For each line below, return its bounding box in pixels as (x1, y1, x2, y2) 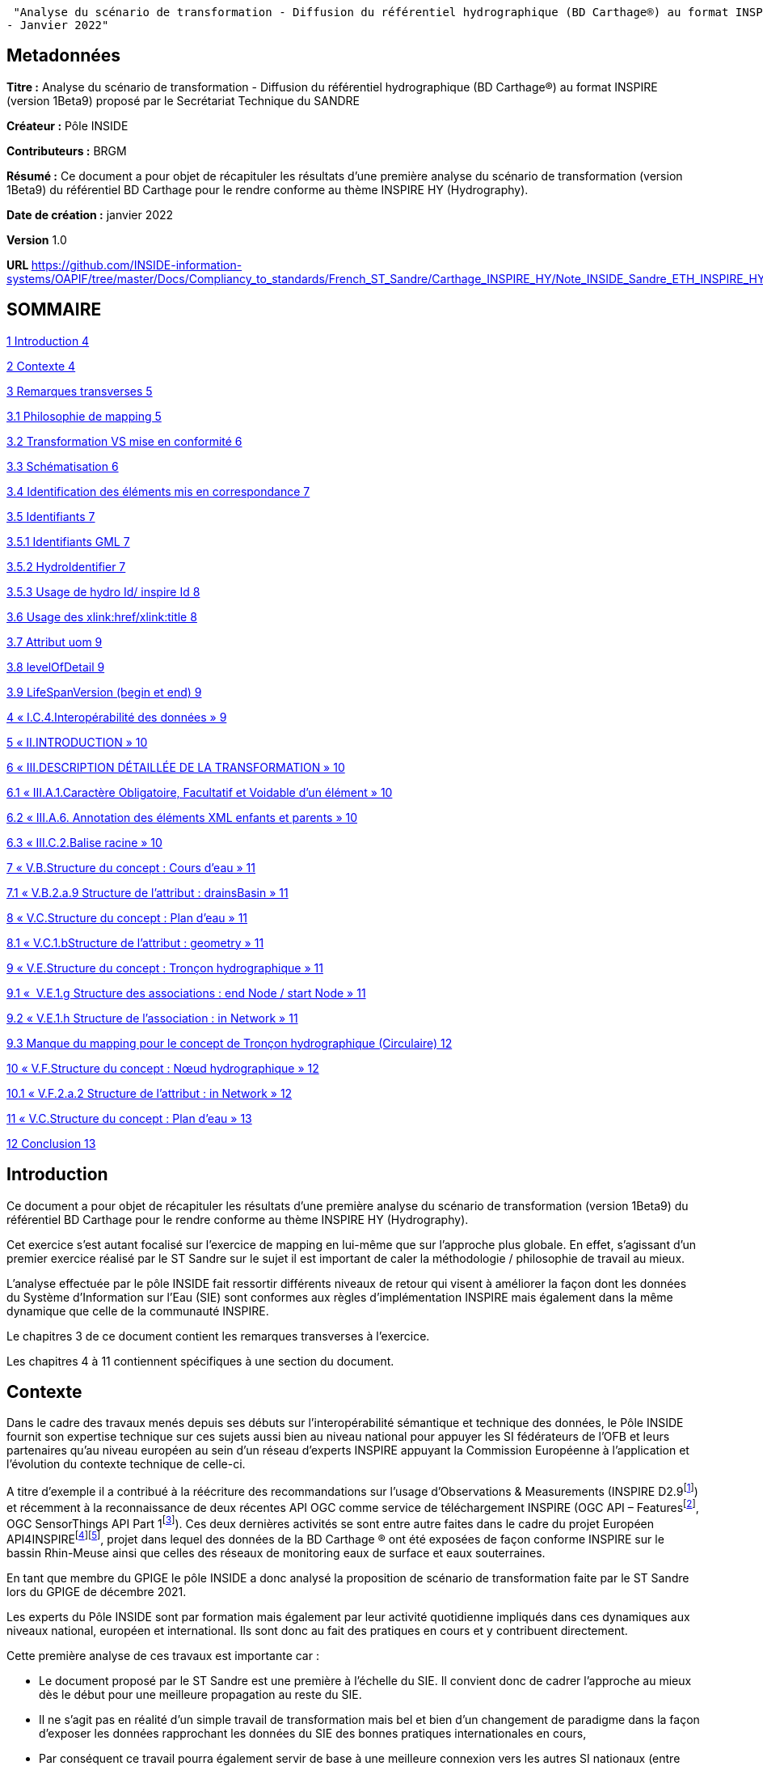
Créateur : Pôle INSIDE (6, 118, 129, 133)
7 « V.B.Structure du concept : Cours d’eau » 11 (6, 860, 255, 875)
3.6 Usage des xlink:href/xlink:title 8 (6, 609, 197, 624)
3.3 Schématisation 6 (6, 459, 119, 473)
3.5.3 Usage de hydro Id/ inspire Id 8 (6, 584, 200, 599)
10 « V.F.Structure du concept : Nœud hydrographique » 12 (6, 1061, 319, 1075)
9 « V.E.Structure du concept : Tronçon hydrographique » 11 (6, 960, 323, 975)
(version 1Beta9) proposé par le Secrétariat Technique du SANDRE (6, 93, 360, 108)
